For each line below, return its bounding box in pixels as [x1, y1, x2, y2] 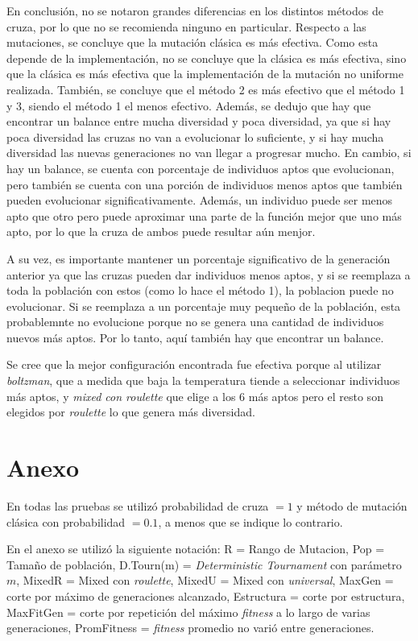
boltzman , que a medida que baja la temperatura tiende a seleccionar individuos [6, 372, 400, 389]
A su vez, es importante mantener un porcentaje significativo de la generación [6, 250, 391, 267]
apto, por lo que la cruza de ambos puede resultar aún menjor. [6, 223, 316, 240]
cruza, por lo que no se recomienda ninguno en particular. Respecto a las [6, 18, 366, 35]
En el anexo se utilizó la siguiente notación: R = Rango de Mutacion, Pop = [6, 540, 385, 557]
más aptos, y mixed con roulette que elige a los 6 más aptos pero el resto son [6, 387, 383, 404]
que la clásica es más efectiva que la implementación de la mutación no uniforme [6, 65, 404, 82]
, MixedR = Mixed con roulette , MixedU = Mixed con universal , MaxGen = [16, 572, 394, 589]
